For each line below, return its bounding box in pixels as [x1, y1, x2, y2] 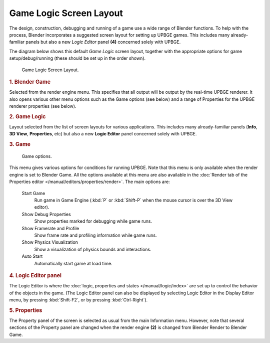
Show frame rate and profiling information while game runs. [34, 232, 157, 238]
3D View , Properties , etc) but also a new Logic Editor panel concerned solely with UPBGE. [9, 131, 197, 137]
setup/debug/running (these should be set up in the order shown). [9, 55, 146, 61]
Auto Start [21, 253, 43, 259]
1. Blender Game [9, 78, 51, 85]
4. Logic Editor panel [9, 272, 62, 279]
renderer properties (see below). [9, 103, 76, 109]
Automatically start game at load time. [34, 260, 112, 266]
